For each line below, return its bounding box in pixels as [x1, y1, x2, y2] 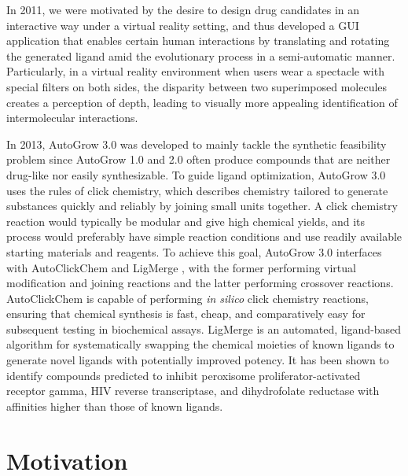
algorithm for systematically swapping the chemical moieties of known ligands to [6, 336, 395, 352]
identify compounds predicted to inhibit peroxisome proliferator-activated [6, 367, 361, 383]
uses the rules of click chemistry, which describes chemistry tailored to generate [6, 182, 388, 198]
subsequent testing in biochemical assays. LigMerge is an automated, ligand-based [6, 320, 402, 337]
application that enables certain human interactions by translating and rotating [6, 32, 390, 49]
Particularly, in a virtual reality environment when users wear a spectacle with [6, 63, 384, 79]
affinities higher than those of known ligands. [6, 397, 223, 414]
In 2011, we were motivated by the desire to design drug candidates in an [6, 2, 360, 17]
